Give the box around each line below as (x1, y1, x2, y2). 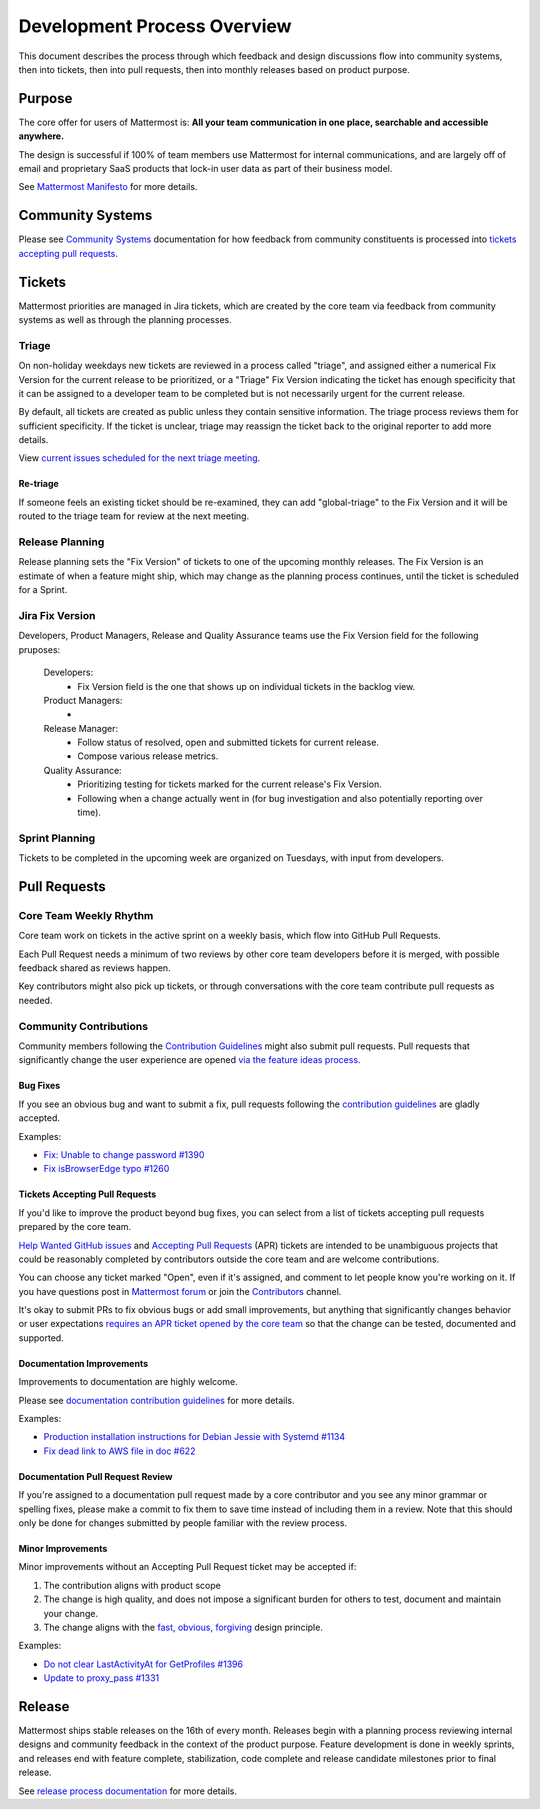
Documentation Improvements (18, 1357, 149, 1369)
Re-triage (18, 478, 59, 490)
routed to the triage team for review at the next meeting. (18, 510, 250, 522)
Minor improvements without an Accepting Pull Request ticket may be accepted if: (18, 1561, 357, 1573)
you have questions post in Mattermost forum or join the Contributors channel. (18, 1285, 342, 1297)
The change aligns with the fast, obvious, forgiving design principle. (43, 1621, 324, 1633)
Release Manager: (43, 722, 119, 734)
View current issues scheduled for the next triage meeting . (18, 452, 261, 464)
